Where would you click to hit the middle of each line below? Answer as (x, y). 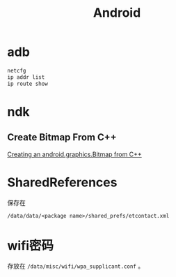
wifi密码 (31, 245)
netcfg (17, 70)
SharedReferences (62, 182)
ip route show (28, 84)
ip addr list (26, 77)
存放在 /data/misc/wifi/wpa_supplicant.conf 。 (76, 266)
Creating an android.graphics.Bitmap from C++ (75, 154)
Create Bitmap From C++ (62, 137)
